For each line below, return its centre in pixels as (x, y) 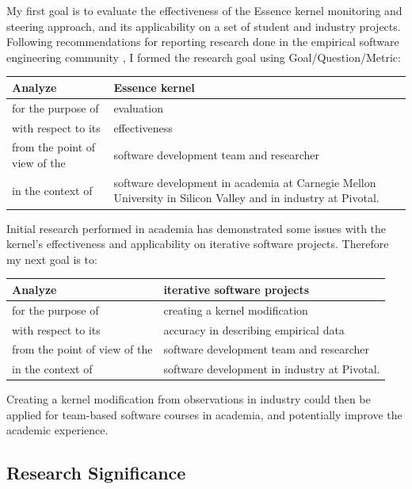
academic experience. (57, 430)
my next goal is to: (52, 259)
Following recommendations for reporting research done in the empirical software (203, 42)
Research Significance (96, 473)
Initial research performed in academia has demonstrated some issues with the (196, 228)
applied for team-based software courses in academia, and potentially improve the (204, 414)
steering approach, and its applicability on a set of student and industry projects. (204, 26)
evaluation (139, 107)
